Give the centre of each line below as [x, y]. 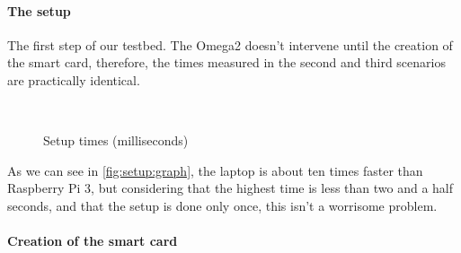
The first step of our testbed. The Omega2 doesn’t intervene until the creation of [230, 44]
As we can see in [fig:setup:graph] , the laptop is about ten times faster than [215, 170]
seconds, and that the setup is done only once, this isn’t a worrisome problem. [222, 205]
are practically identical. [74, 79]
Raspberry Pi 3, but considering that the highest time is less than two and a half [230, 188]
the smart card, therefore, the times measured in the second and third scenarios [226, 62]
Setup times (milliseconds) [116, 140]
